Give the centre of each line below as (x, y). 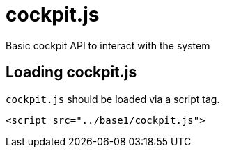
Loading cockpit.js (71, 72)
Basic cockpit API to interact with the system (108, 45)
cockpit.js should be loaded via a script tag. (113, 99)
